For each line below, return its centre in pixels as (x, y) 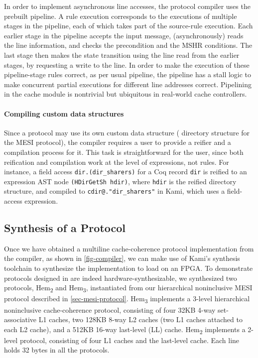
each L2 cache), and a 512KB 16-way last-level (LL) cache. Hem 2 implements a (125, 330)
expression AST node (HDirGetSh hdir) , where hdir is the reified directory (120, 181)
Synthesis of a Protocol (65, 228)
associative (20, 319)
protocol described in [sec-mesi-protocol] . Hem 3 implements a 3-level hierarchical (127, 299)
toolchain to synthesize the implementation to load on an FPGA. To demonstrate (129, 268)
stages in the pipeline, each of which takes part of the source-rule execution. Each (129, 26)
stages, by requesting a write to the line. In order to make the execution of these (127, 64)
